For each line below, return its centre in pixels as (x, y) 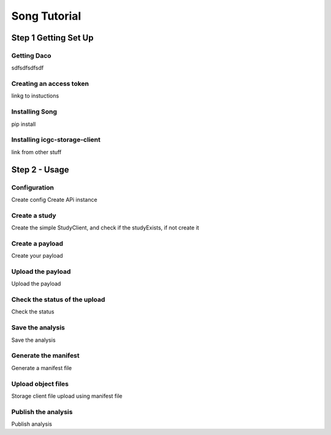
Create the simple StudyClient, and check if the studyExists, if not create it (105, 228)
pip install (24, 124)
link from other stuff (36, 152)
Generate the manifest (45, 356)
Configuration (33, 187)
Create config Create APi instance (54, 199)
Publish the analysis (42, 412)
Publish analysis (32, 424)
